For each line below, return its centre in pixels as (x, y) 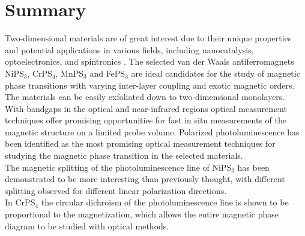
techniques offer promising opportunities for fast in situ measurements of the (146, 120)
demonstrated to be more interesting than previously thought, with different (145, 179)
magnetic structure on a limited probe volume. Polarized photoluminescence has (152, 131)
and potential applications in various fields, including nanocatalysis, (129, 49)
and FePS (107, 73)
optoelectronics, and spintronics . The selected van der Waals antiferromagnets (149, 61)
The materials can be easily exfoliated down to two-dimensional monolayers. (145, 97)
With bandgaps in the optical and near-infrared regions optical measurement (146, 108)
